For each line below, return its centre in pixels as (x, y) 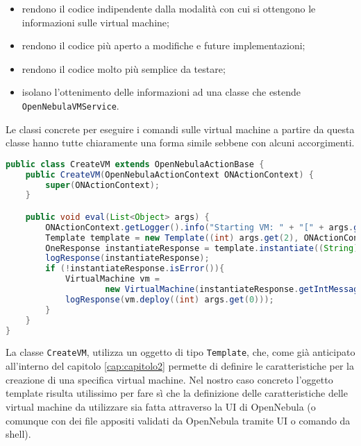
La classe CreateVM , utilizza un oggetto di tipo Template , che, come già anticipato (180, 352)
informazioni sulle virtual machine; (95, 22)
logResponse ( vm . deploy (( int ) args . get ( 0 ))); (169, 299)
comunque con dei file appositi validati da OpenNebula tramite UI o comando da (178, 420)
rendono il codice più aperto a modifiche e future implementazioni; (163, 45)
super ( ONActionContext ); (102, 185)
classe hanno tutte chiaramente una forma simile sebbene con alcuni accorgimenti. (180, 143)
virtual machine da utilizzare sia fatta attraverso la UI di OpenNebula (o (161, 406)
